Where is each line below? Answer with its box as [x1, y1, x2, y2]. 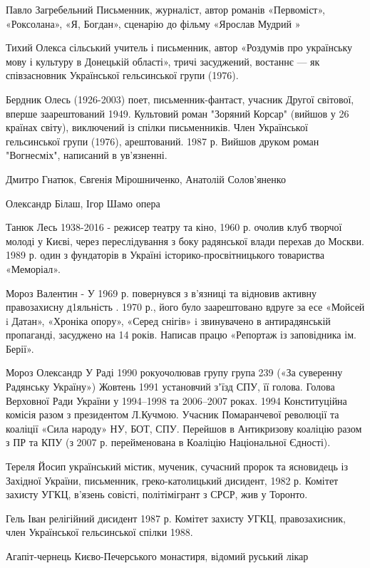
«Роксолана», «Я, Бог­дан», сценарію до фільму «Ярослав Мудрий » [6, 16, 301, 31]
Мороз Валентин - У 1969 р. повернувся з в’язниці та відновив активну [6, 285, 317, 300]
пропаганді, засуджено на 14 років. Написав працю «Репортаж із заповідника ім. [6, 327, 356, 342]
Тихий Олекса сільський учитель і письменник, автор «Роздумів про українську [6, 40, 353, 55]
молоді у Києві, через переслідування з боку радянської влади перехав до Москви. [6, 233, 364, 248]
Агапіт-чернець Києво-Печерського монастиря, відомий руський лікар [6, 549, 309, 563]
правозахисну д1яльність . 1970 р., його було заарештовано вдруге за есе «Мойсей [6, 299, 365, 314]
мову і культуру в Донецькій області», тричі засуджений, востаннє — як [6, 53, 320, 68]
